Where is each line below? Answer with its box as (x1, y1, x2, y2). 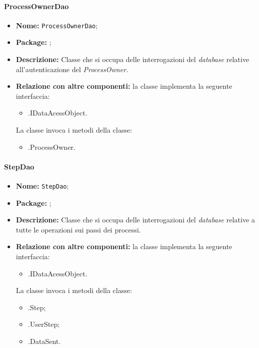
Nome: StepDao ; (16, 181, 69, 191)
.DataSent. (28, 336, 61, 346)
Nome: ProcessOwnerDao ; (16, 20, 98, 30)
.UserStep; (28, 319, 60, 329)
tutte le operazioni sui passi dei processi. (16, 224, 141, 235)
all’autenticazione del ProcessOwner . (16, 64, 128, 74)
